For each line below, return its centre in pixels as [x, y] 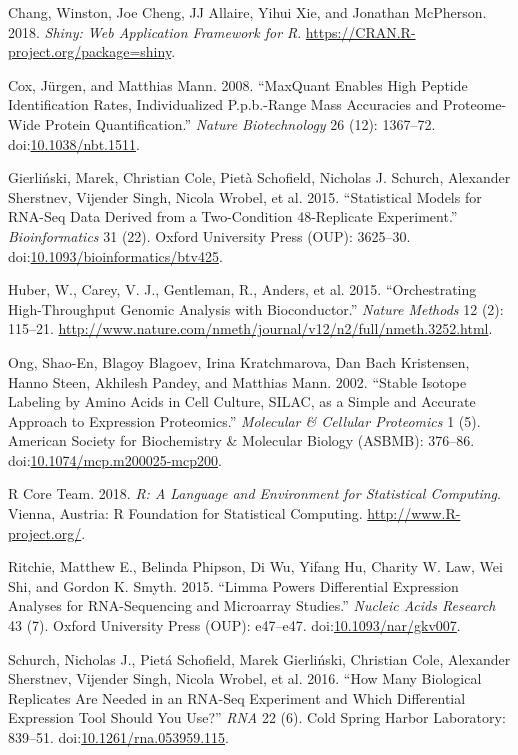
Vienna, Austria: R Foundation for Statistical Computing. [185, 513]
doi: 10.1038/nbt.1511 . [74, 143]
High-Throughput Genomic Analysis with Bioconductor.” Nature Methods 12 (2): [256, 308]
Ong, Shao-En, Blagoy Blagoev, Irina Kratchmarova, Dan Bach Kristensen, [239, 361]
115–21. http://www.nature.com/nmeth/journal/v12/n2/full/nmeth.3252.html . [250, 328]
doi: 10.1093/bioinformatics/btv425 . [115, 255]
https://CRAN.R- [360, 31]
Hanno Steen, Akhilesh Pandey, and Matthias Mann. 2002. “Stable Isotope [237, 381]
